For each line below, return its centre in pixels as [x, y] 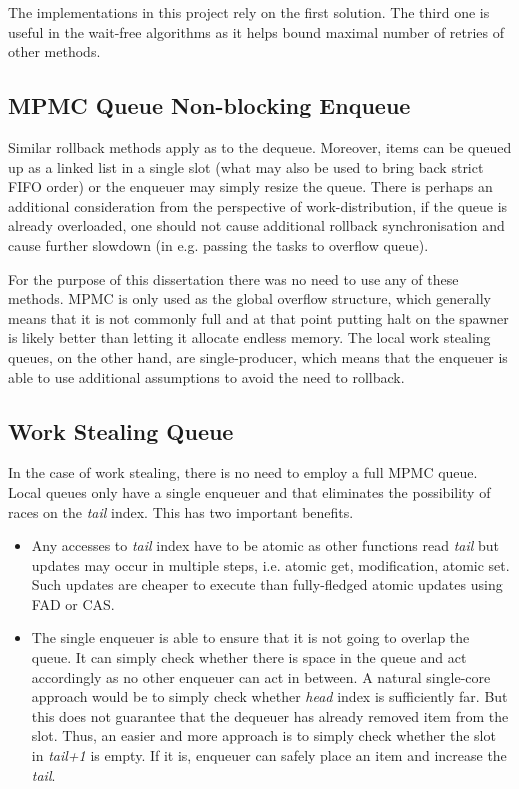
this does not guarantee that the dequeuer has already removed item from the [270, 715]
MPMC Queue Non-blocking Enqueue [209, 105]
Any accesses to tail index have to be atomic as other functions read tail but [265, 545]
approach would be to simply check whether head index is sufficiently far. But [269, 696]
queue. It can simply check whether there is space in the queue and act [249, 657]
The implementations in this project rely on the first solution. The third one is [249, 12]
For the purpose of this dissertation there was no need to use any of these [233, 278]
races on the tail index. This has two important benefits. [181, 511]
